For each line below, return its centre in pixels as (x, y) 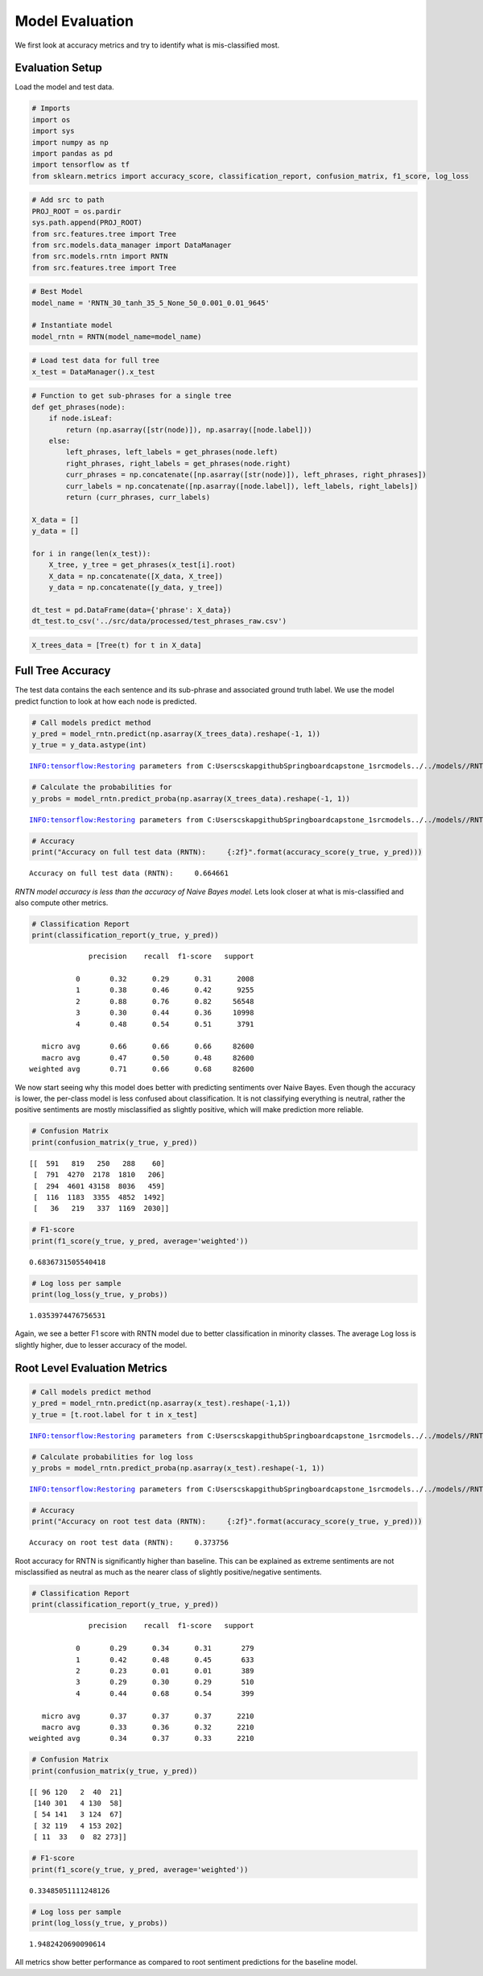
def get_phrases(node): (79, 407)
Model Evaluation (74, 21)
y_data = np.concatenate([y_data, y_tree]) (136, 587)
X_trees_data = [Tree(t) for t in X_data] (117, 645)
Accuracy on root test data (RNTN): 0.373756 (129, 1543)
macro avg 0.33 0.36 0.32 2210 (148, 1727)
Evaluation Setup (58, 68)
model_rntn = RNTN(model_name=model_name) (117, 337)
